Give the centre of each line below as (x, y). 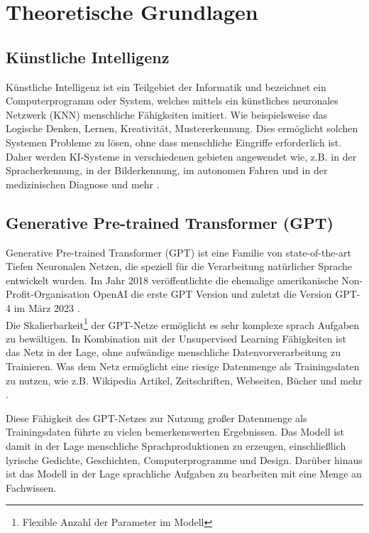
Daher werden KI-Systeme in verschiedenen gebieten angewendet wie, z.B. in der (181, 156)
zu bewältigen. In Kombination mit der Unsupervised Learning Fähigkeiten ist (176, 338)
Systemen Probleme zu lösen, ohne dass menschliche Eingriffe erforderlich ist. (174, 142)
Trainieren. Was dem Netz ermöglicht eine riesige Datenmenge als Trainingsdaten (183, 366)
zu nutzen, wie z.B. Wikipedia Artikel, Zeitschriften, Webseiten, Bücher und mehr (184, 380)
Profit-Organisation (48, 294)
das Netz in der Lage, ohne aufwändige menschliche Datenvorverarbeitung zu (174, 352)
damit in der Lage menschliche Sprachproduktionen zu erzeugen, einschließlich (176, 445)
